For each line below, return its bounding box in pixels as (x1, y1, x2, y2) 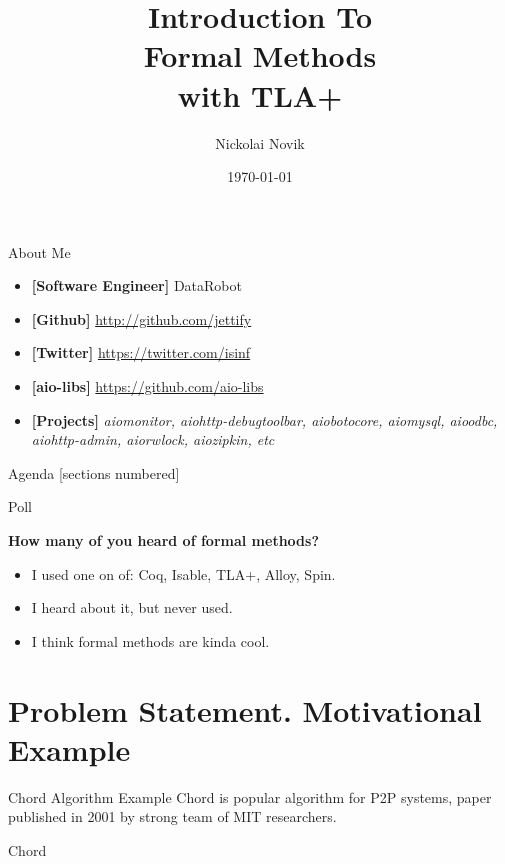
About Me (8, 241, 71, 262)
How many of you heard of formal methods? (8, 530, 320, 551)
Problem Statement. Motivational (8, 689, 482, 730)
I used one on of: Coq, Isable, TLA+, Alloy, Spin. (31, 563, 336, 584)
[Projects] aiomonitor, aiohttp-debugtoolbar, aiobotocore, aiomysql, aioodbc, (31, 409, 498, 430)
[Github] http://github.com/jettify (31, 308, 252, 329)
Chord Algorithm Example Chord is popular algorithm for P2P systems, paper (8, 786, 492, 807)
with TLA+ (177, 74, 343, 115)
